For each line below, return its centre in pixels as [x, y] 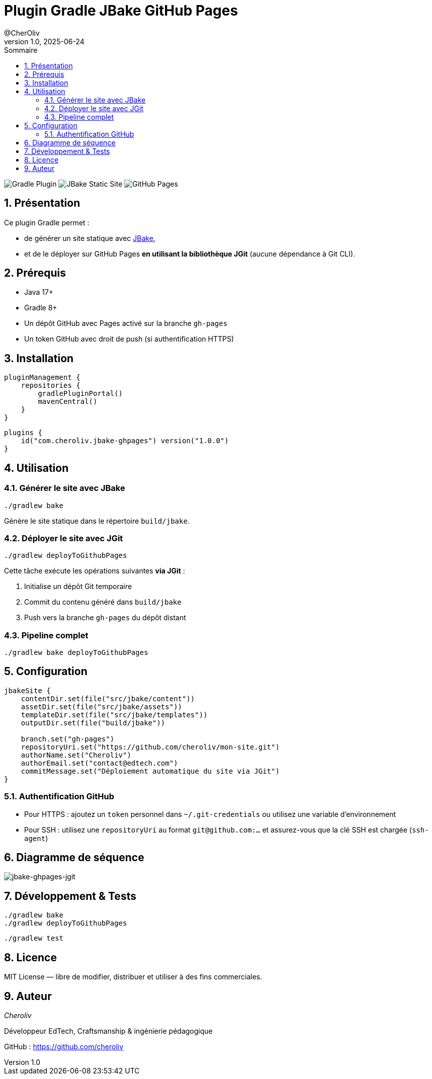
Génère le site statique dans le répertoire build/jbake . [97, 521]
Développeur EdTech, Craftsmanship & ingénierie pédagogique [108, 1031]
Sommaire [21, 50]
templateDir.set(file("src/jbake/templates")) [114, 715]
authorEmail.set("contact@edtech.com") [99, 763]
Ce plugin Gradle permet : [47, 222]
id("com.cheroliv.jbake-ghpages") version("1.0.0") [125, 441]
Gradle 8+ [41, 308]
